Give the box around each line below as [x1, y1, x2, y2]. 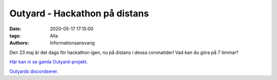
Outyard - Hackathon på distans [9, 8, 149, 19]
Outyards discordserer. [9, 68, 58, 74]
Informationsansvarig [50, 40, 95, 46]
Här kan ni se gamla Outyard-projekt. [9, 59, 88, 65]
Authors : [9, 40, 29, 46]
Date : [9, 26, 22, 32]
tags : [9, 32, 21, 38]
